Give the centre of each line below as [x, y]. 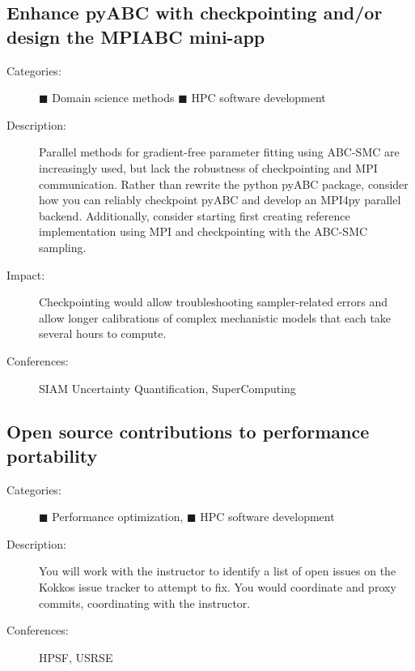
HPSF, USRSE [76, 657]
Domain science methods [113, 98]
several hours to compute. [103, 333]
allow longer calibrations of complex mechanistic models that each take [215, 317]
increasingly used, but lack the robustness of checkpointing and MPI [208, 167]
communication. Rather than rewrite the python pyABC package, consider [224, 184]
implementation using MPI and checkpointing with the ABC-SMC [203, 231]
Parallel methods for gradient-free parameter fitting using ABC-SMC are [219, 152]
